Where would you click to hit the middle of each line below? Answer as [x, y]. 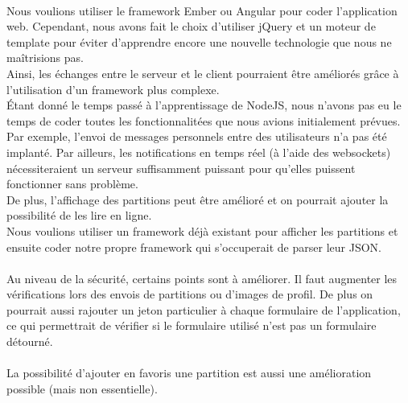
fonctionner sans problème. [72, 184]
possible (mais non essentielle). [82, 388]
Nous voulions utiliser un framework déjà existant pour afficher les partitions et [202, 230]
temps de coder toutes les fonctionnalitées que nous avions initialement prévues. [204, 120]
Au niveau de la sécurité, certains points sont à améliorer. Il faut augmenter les [202, 278]
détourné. [30, 341]
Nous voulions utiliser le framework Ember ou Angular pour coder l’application [202, 10]
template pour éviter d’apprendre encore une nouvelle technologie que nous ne [199, 41]
